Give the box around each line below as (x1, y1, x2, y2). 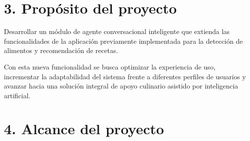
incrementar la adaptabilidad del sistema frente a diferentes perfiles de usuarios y (4, 71, 246, 81)
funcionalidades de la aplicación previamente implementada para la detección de (4, 35, 243, 46)
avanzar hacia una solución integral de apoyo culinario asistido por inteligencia (4, 81, 238, 91)
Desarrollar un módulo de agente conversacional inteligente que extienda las (4, 26, 230, 36)
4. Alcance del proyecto (4, 119, 164, 139)
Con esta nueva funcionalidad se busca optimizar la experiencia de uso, (4, 61, 215, 71)
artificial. (4, 90, 31, 100)
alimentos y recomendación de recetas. (4, 45, 118, 55)
